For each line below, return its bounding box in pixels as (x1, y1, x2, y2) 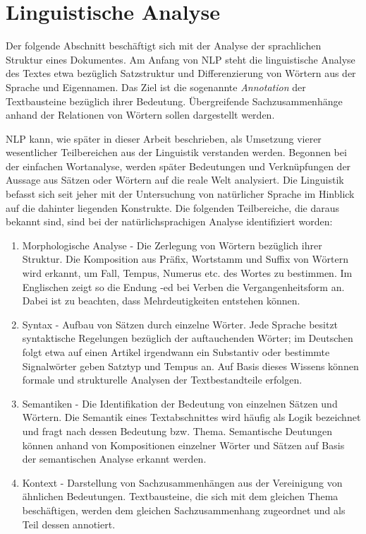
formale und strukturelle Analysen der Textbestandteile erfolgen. (22, 372, 303, 387)
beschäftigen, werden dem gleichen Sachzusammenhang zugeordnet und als (22, 502, 346, 517)
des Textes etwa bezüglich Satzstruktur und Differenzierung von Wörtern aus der (6, 66, 356, 81)
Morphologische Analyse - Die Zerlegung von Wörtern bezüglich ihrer (22, 237, 322, 252)
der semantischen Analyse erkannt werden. (22, 451, 207, 466)
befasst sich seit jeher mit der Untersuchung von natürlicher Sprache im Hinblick (6, 186, 355, 201)
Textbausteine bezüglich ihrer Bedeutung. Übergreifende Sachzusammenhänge (6, 93, 343, 108)
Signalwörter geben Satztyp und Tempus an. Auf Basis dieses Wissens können (22, 358, 359, 373)
